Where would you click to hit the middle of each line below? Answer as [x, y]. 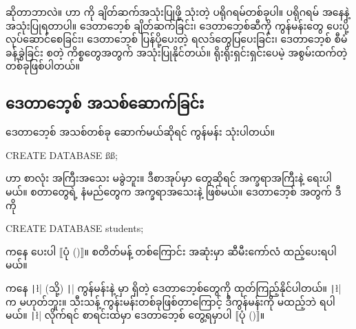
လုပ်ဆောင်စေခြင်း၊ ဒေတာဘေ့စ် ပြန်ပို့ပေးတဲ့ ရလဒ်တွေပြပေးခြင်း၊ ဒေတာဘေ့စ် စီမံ [177, 39]
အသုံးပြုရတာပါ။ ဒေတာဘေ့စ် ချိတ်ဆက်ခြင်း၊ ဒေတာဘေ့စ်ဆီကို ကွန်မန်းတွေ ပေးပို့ [177, 25]
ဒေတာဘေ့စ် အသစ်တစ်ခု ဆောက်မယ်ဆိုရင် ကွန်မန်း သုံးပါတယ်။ [140, 132]
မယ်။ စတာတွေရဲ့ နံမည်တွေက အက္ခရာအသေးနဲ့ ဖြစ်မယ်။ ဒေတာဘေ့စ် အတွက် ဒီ [174, 191]
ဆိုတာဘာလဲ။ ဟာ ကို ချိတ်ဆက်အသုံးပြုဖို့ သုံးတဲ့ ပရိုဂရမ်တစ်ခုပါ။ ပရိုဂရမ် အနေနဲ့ [178, 12]
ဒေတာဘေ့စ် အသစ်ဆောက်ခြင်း [105, 103]
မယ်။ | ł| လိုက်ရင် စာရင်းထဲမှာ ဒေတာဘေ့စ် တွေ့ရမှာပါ [119, 315]
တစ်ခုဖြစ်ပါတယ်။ [43, 66]
